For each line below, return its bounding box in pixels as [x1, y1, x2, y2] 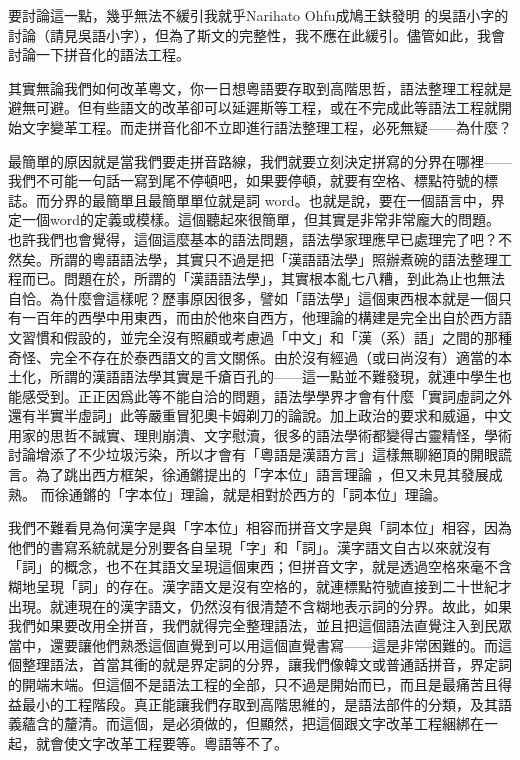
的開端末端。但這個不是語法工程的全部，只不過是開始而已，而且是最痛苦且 [8, 674, 498, 694]
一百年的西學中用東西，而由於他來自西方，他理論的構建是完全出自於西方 [21, 307, 498, 328]
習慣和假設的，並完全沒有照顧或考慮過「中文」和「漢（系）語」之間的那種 [21, 326, 512, 347]
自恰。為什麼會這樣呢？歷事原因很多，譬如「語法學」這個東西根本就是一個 [8, 287, 498, 308]
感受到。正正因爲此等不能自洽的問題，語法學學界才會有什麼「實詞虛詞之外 [21, 385, 512, 406]
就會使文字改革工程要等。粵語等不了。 [35, 732, 288, 753]
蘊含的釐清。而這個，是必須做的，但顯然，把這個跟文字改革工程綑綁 [21, 713, 470, 734]
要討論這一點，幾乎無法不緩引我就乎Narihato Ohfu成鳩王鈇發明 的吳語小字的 [8, 5, 509, 25]
